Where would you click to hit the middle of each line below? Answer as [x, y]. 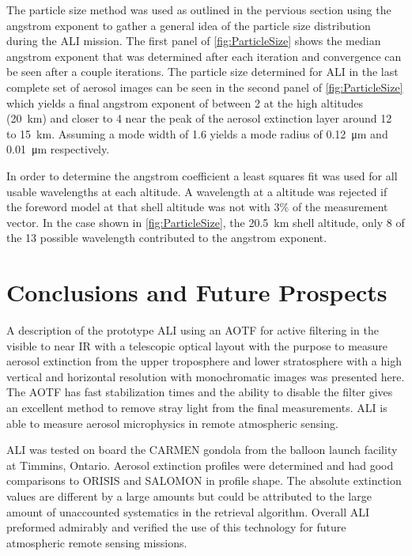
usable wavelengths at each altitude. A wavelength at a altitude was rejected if [197, 191]
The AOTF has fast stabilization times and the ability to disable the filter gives [200, 392]
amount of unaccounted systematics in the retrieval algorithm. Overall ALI [188, 511]
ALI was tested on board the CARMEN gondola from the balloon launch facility [202, 450]
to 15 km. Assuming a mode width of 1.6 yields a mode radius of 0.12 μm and [197, 133]
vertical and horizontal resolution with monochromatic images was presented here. [206, 376]
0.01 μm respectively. [58, 149]
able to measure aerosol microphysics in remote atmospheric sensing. [172, 423]
